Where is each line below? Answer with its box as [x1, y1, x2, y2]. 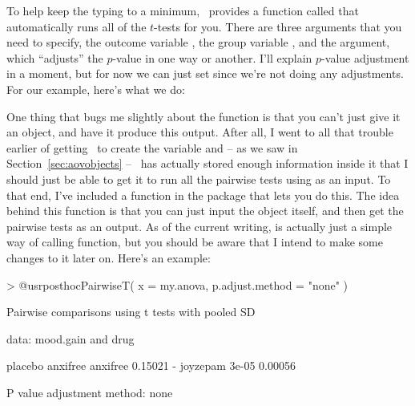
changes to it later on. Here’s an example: [6, 249, 211, 266]
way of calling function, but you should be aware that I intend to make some [6, 233, 383, 250]
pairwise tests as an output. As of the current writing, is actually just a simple [6, 217, 393, 234]
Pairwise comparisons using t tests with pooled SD [6, 303, 256, 320]
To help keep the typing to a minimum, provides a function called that [6, 2, 359, 18]
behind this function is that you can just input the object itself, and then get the [6, 202, 404, 219]
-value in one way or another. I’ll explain [112, 49, 312, 66]
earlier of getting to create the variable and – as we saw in [6, 139, 298, 156]
